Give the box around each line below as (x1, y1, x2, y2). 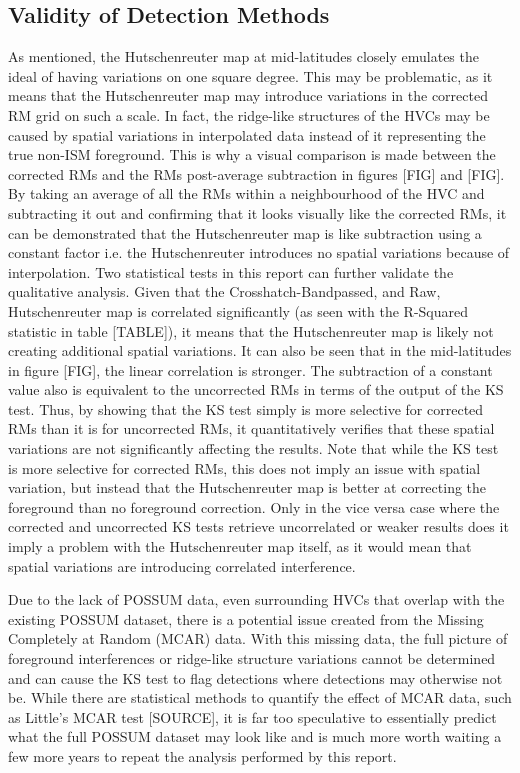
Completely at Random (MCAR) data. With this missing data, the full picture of (8, 628, 508, 649)
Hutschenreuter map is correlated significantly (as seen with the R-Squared (8, 300, 469, 321)
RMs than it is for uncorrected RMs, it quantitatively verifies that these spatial (8, 418, 495, 439)
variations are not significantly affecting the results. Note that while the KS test (8, 438, 499, 459)
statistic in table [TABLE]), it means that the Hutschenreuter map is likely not (8, 320, 494, 341)
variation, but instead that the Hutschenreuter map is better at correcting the (8, 477, 487, 498)
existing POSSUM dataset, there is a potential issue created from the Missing (8, 608, 484, 629)
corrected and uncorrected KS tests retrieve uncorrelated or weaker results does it (8, 516, 509, 537)
